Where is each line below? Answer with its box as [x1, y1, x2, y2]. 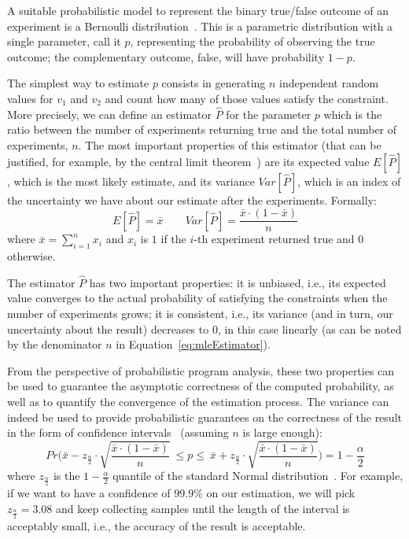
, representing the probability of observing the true [130, 33, 375, 50]
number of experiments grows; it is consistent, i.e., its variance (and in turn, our [7, 305, 393, 322]
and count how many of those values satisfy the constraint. [105, 90, 389, 106]
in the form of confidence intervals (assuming [7, 424, 229, 441]
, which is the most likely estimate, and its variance [7, 172, 255, 189]
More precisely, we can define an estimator [7, 105, 212, 122]
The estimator [7, 274, 76, 290]
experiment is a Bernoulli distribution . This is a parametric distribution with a [7, 17, 393, 34]
